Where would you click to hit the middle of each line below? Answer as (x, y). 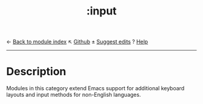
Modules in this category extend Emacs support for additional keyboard (95, 88)
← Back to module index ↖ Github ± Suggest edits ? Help (77, 42)
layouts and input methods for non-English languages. (74, 95)
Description (36, 72)
